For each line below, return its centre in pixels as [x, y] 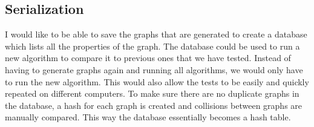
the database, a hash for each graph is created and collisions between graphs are [154, 105]
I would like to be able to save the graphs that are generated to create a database [156, 34]
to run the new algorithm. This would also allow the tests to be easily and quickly [157, 81]
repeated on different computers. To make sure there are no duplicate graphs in [152, 93]
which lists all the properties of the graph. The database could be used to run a [152, 46]
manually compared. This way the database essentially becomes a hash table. [148, 117]
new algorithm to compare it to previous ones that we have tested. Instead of [148, 58]
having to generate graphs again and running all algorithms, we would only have [154, 69]
